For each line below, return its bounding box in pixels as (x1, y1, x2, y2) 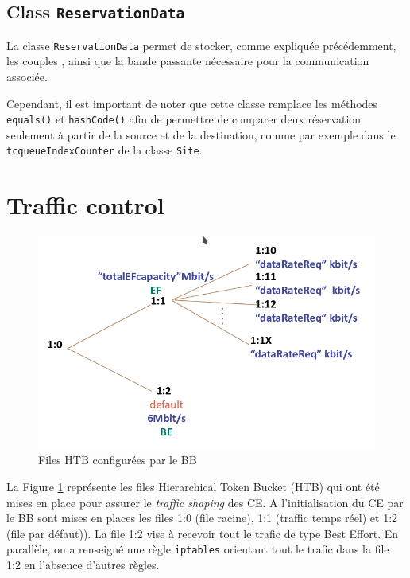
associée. (6, 68, 48, 85)
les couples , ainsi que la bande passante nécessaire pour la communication (6, 53, 369, 69)
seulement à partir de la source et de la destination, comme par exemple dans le (6, 126, 396, 143)
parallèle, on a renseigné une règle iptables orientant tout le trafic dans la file (6, 541, 389, 557)
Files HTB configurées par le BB (38, 451, 197, 468)
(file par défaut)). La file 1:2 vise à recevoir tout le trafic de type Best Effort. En (6, 525, 399, 541)
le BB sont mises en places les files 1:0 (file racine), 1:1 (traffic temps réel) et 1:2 (6, 510, 398, 526)
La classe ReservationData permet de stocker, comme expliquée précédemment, (6, 37, 396, 53)
